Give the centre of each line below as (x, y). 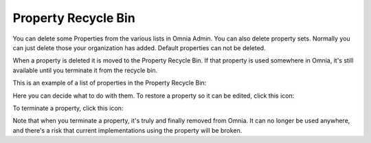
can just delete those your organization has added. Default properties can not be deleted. (139, 47)
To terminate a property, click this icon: (68, 108)
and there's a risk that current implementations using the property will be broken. (127, 130)
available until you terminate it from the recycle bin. (85, 70)
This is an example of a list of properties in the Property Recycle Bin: (110, 83)
